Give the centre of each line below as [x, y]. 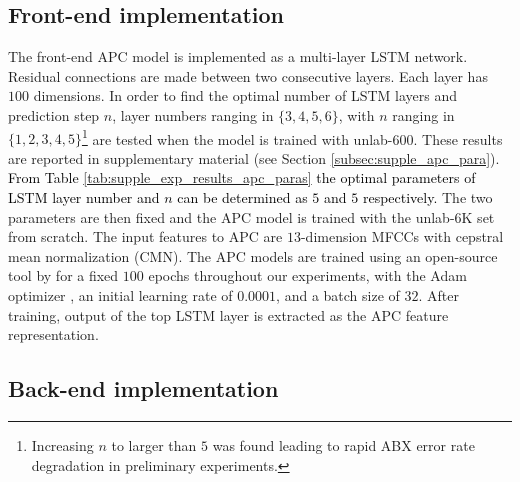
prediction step [54, 114]
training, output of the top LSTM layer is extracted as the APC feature [228, 314]
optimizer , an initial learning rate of [120, 294]
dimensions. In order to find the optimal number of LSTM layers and [245, 95]
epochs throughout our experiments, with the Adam [307, 275]
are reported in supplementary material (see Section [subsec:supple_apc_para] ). [254, 157]
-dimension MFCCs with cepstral [402, 236]
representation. [53, 334]
